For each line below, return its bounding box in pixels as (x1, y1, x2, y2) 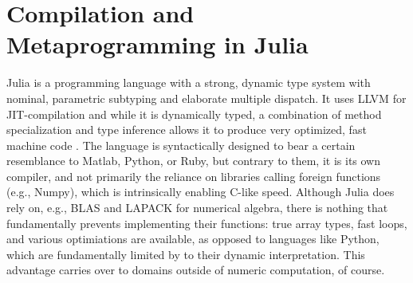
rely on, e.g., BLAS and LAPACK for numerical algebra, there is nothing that (6, 199, 388, 216)
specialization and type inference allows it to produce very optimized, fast (6, 121, 367, 138)
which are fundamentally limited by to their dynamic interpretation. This (6, 246, 365, 262)
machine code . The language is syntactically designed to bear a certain (6, 136, 356, 153)
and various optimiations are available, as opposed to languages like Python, (6, 230, 380, 247)
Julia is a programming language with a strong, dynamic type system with (6, 74, 371, 91)
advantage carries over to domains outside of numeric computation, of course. (6, 261, 385, 278)
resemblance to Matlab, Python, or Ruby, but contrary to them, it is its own (6, 152, 381, 169)
